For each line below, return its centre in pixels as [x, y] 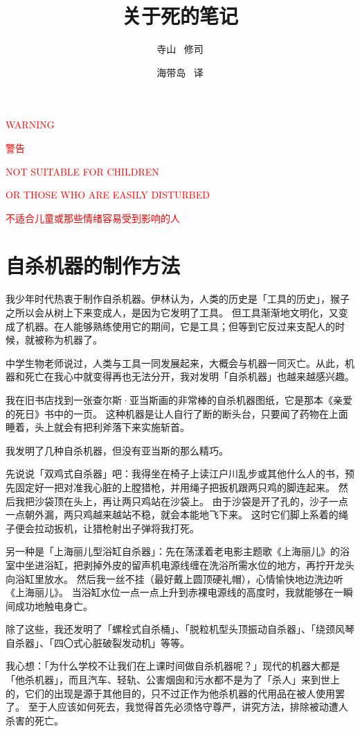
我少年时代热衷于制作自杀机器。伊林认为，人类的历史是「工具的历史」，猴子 [178, 299]
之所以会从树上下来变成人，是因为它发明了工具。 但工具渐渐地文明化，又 [172, 312]
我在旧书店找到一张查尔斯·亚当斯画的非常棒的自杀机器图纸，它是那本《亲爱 [179, 399]
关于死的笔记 [180, 16]
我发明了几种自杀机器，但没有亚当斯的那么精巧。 [117, 450]
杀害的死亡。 [35, 720]
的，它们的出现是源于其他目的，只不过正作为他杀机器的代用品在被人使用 [170, 693]
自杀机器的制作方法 [93, 265]
